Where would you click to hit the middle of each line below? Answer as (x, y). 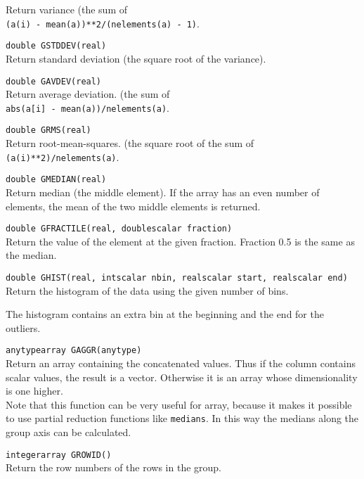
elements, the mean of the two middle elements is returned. (133, 206)
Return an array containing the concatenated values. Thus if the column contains (181, 363)
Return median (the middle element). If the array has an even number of (163, 192)
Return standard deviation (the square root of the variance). (136, 58)
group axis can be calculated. (69, 432)
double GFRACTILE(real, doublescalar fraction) (119, 229)
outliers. (23, 327)
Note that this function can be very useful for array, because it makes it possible (179, 404)
